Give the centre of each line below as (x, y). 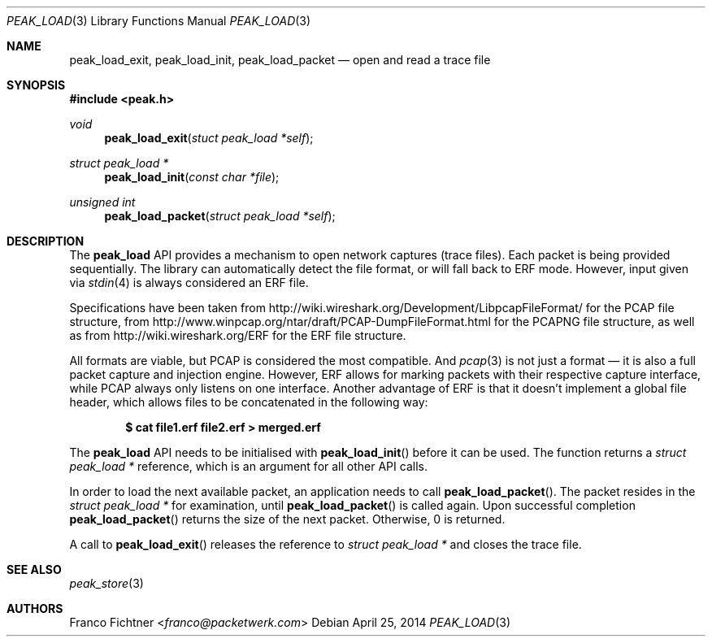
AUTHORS (35, 608)
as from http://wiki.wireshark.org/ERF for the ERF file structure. (238, 335)
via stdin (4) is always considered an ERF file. (189, 282)
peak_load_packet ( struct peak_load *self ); (220, 216)
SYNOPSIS (36, 85)
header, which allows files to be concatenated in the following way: (249, 402)
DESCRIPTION (46, 241)
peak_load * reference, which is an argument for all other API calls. (248, 466)
